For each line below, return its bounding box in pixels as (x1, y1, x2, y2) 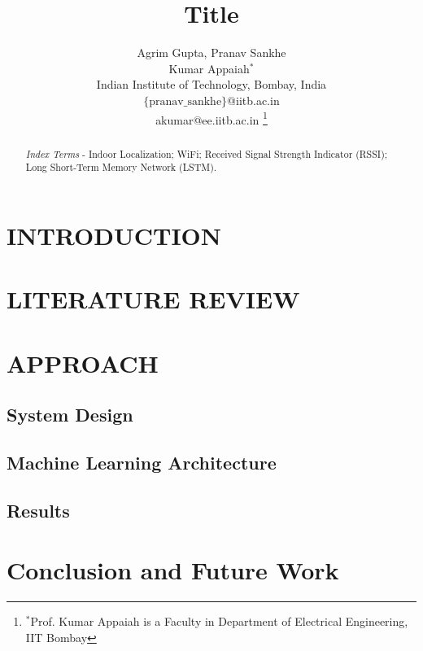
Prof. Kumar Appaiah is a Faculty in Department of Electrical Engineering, (30, 613, 408, 630)
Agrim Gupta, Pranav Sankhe (137, 44, 286, 61)
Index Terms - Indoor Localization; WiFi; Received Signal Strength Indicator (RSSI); (25, 146, 388, 160)
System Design (7, 402, 133, 427)
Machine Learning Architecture (7, 449, 277, 474)
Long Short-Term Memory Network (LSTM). (25, 160, 217, 174)
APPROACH (7, 346, 159, 379)
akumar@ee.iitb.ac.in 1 (155, 108, 268, 128)
